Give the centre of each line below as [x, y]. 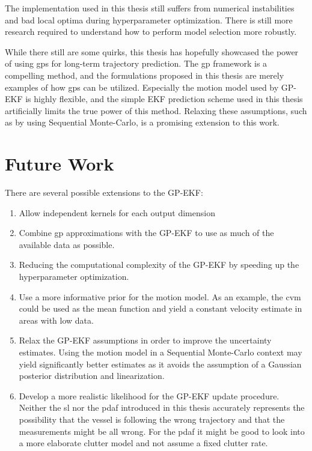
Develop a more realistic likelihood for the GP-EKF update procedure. [149, 395]
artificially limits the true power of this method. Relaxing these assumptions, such [156, 110]
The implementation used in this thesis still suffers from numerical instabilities [150, 8]
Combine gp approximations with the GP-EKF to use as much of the [146, 233]
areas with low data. [56, 320]
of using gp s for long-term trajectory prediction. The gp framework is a [136, 63]
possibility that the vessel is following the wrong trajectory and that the [152, 419]
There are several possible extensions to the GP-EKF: [104, 192]
